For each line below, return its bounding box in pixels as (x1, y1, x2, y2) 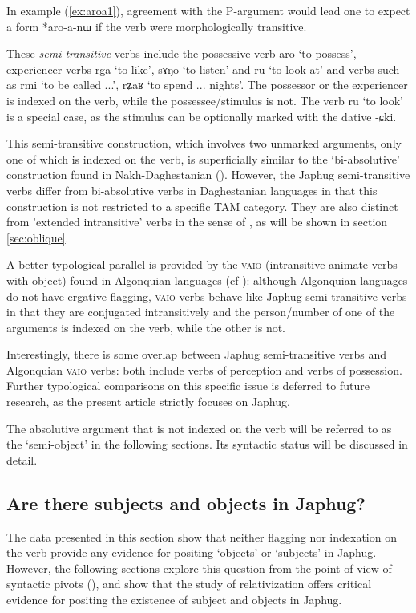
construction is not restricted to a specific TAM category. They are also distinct (6, 197, 398, 214)
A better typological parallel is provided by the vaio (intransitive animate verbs (6, 256, 398, 273)
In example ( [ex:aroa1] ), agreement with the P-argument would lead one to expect (6, 2, 410, 18)
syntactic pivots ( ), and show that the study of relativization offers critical (6, 575, 372, 592)
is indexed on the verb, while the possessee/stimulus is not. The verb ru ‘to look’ (6, 91, 403, 108)
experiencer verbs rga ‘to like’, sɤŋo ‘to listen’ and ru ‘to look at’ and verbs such (6, 60, 400, 77)
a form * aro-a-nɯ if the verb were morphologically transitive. (6, 18, 307, 35)
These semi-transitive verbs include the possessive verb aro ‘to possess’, (6, 45, 357, 62)
